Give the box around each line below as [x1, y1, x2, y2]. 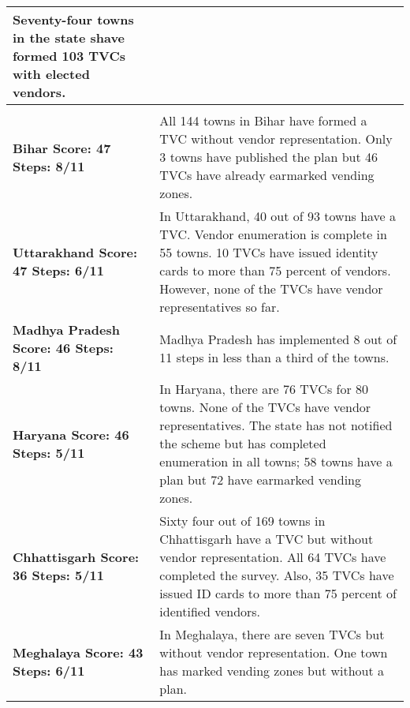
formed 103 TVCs [13, 47, 125, 65]
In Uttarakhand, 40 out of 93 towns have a [159, 207, 397, 225]
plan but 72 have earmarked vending [159, 470, 362, 489]
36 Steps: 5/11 [13, 566, 104, 584]
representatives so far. [159, 298, 280, 316]
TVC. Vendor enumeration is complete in [159, 225, 387, 243]
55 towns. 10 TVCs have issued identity [159, 243, 378, 261]
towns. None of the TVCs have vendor [159, 398, 371, 416]
